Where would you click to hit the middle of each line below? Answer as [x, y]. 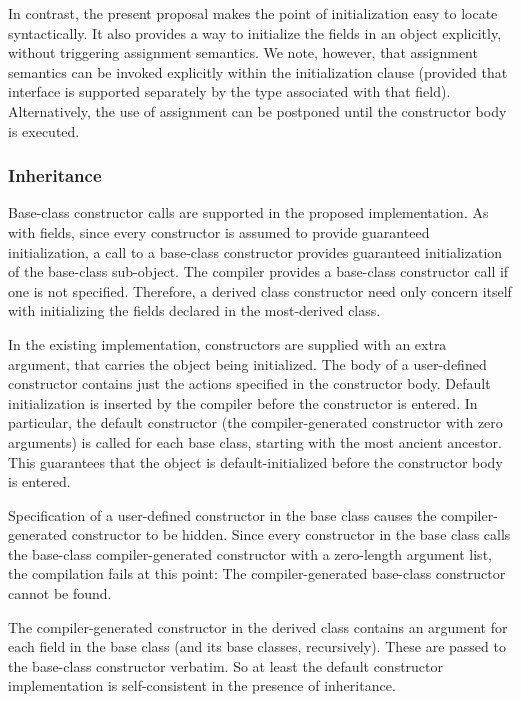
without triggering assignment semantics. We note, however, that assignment [243, 52]
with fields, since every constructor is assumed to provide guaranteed [219, 231]
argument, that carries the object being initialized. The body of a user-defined [247, 363]
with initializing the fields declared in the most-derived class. [194, 310]
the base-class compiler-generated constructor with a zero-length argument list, [250, 553]
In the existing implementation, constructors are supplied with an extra [227, 343]
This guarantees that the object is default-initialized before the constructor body [255, 461]
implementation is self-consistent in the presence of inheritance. [202, 685]
